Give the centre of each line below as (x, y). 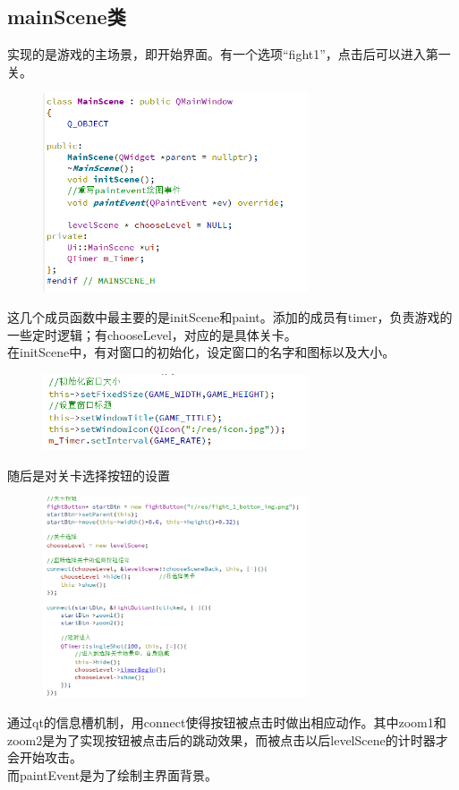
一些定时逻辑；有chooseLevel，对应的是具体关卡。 (152, 334)
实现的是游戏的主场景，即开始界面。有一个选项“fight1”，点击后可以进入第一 (229, 54)
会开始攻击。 (45, 757)
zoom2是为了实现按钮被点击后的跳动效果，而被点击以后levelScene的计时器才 (228, 739)
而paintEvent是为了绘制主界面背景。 (113, 774)
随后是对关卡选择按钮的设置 (89, 475)
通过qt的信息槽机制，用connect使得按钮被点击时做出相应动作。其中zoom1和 (227, 722)
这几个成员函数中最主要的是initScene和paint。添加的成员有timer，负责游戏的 (230, 317)
